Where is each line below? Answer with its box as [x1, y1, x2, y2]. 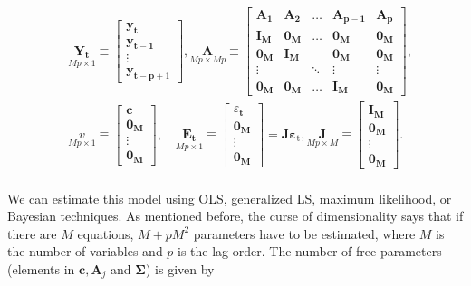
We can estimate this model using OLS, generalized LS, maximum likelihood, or [7, 188, 452, 207]
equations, [77, 224, 134, 243]
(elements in [7, 259, 75, 278]
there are [7, 224, 57, 243]
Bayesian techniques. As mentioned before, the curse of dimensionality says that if [7, 206, 464, 225]
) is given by [145, 259, 215, 278]
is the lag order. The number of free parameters [178, 242, 442, 261]
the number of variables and [7, 242, 163, 261]
